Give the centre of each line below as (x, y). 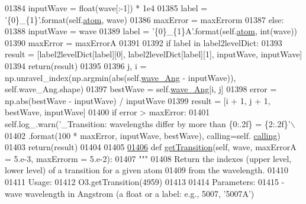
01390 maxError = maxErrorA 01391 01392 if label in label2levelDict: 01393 (144, 42)
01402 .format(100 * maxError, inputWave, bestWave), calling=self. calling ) (143, 135)
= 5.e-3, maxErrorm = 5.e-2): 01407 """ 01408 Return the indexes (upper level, (148, 158)
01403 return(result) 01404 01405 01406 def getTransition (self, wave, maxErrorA (151, 147)
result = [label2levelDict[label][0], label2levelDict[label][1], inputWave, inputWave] (154, 54)
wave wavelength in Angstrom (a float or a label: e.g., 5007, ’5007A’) (130, 193)
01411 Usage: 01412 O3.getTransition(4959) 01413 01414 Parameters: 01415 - (145, 181)
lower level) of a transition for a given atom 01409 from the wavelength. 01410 (146, 170)
